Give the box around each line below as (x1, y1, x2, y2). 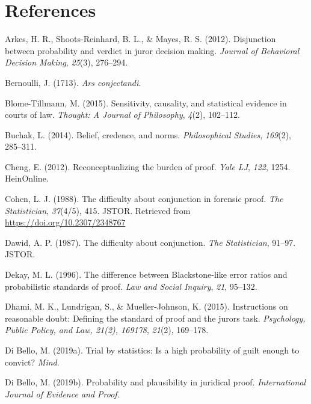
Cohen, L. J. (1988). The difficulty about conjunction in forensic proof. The (5, 192, 283, 205)
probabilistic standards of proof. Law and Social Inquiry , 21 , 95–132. (5, 280, 257, 292)
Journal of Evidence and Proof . (5, 387, 120, 400)
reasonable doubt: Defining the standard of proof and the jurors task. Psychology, (5, 311, 306, 324)
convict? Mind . (5, 355, 60, 368)
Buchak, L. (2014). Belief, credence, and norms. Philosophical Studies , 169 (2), (5, 128, 292, 141)
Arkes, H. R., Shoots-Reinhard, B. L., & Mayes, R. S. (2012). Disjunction (5, 32, 276, 45)
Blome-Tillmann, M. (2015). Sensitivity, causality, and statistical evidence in (5, 96, 287, 109)
